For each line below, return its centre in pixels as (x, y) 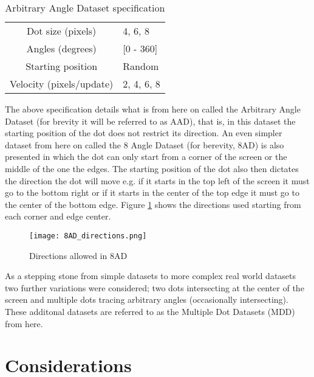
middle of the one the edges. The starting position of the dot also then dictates (152, 168)
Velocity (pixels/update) (62, 84)
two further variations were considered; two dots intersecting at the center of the (155, 287)
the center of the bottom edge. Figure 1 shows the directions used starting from (153, 204)
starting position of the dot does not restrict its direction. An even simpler (144, 133)
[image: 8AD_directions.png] (88, 236)
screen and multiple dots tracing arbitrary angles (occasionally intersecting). (147, 299)
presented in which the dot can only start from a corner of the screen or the (146, 157)
